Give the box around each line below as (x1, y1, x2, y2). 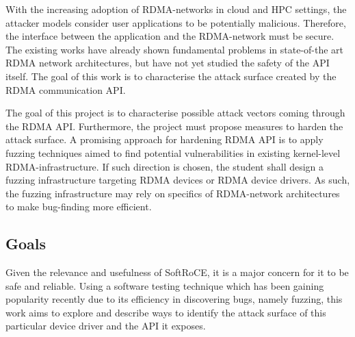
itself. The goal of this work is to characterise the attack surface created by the (5, 68, 337, 83)
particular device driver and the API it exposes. (5, 319, 206, 333)
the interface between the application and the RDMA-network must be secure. (5, 29, 334, 43)
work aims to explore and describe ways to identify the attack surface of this (5, 305, 326, 319)
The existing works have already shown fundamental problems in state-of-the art (5, 42, 344, 56)
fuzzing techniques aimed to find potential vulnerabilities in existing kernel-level (5, 145, 341, 160)
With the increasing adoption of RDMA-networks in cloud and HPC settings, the (5, 2, 347, 16)
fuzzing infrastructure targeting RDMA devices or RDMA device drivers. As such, (5, 173, 350, 187)
